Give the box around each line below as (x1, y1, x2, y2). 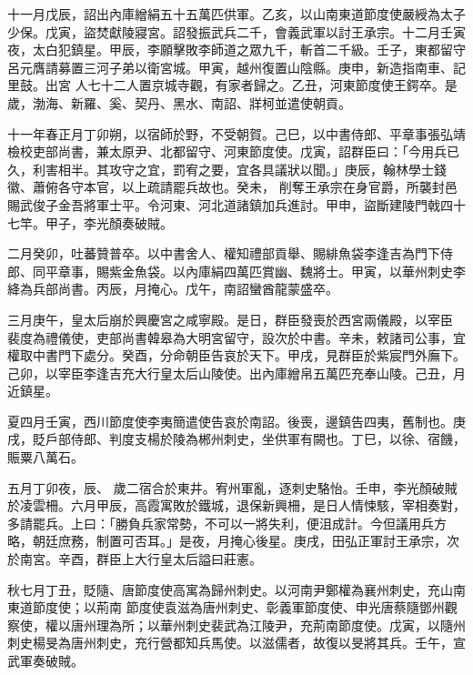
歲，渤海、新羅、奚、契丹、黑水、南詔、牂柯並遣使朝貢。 (7, 93, 351, 112)
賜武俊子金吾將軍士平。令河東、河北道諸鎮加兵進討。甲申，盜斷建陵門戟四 (7, 195, 453, 214)
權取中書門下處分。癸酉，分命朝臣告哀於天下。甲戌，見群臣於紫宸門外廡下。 (7, 346, 466, 365)
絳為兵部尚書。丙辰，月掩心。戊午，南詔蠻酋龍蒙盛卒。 (7, 279, 338, 298)
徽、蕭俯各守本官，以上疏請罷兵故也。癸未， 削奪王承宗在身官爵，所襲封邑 (7, 177, 458, 196)
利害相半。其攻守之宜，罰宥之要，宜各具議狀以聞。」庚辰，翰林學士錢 (32, 159, 447, 178)
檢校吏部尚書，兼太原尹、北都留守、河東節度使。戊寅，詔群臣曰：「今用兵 (7, 142, 447, 161)
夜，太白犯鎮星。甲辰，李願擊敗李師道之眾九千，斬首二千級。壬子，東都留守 (7, 40, 466, 59)
